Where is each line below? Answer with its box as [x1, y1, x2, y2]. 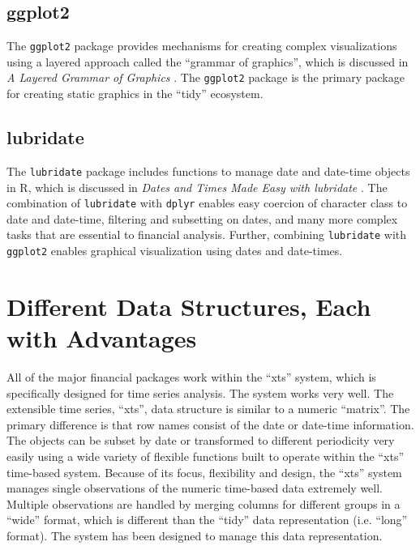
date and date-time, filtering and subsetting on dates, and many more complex [6, 210, 398, 227]
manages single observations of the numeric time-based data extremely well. [6, 480, 384, 497]
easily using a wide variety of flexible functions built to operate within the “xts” [6, 448, 405, 464]
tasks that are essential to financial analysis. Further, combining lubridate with [6, 226, 407, 243]
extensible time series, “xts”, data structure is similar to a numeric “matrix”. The [6, 400, 410, 417]
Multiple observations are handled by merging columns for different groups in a [6, 495, 401, 512]
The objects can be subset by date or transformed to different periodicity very [6, 432, 395, 449]
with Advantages [6, 322, 197, 355]
